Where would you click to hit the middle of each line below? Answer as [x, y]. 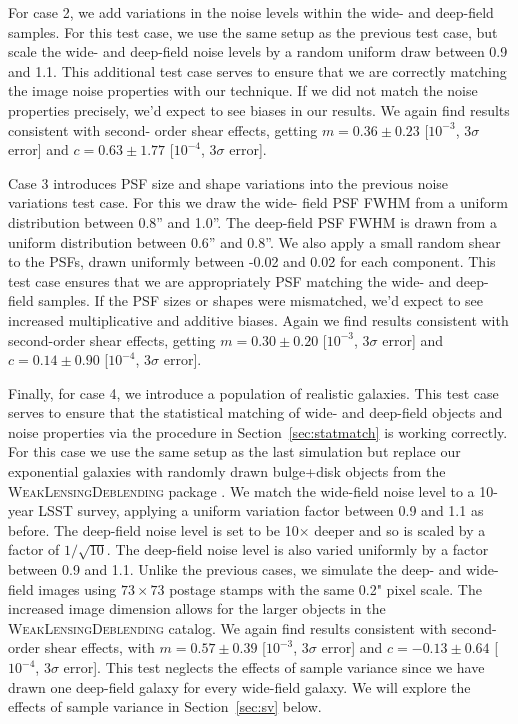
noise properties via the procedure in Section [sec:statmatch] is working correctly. [258, 431]
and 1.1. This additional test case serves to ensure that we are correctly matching [257, 70]
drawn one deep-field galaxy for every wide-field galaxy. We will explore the [239, 686]
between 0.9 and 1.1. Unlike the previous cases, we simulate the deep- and [235, 569]
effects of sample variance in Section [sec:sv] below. [165, 706]
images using [77, 588]
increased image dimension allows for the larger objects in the [197, 608]
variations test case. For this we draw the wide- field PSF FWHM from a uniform [258, 202]
